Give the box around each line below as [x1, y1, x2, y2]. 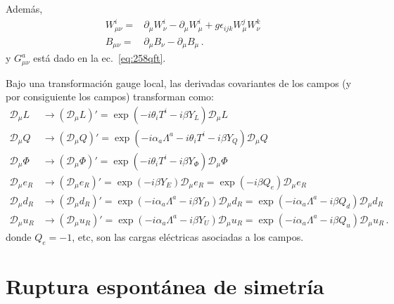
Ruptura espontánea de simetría [6, 271, 324, 300]
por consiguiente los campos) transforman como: [6, 89, 214, 104]
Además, [6, 1, 43, 15]
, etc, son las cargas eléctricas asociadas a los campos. [72, 229, 304, 244]
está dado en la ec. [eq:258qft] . [33, 51, 166, 65]
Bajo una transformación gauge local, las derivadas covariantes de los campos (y [6, 75, 352, 90]
